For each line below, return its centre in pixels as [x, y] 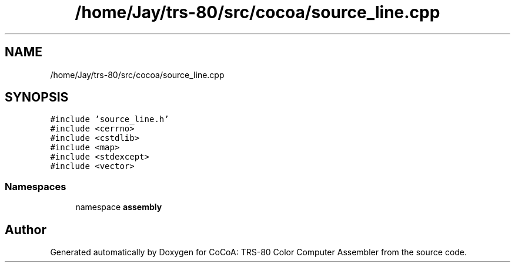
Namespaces [36, 186]
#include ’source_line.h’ [110, 119]
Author [26, 229]
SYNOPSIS [37, 97]
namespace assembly [119, 207]
